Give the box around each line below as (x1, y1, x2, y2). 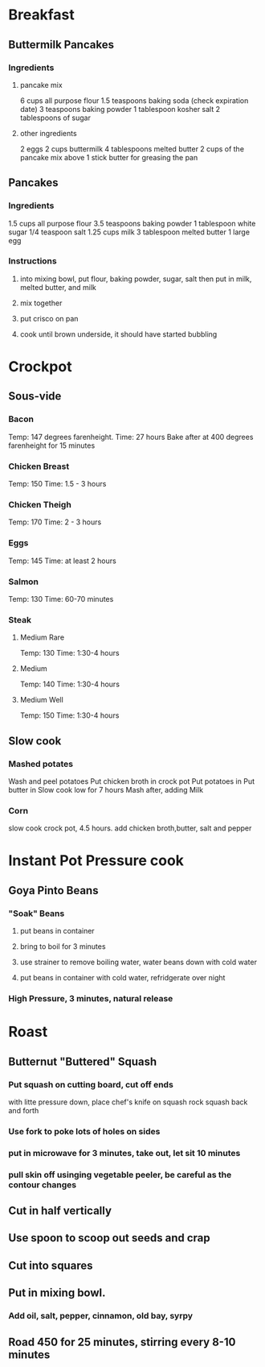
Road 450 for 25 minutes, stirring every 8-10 (8, 1335, 236, 1348)
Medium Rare (19, 632, 65, 642)
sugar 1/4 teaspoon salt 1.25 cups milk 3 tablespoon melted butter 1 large (8, 227, 251, 237)
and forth (8, 1105, 39, 1115)
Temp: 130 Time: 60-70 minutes (8, 594, 114, 603)
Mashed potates (8, 758, 74, 769)
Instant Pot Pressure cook (8, 851, 185, 870)
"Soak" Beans (8, 908, 65, 919)
